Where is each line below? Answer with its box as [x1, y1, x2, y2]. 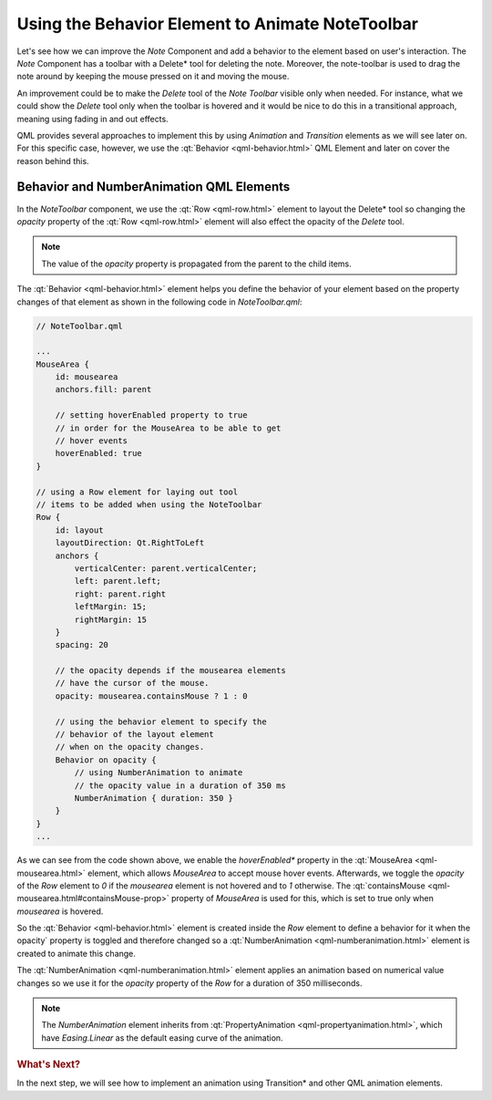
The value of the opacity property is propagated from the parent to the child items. [41, 258, 353, 269]
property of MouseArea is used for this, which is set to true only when [170, 893, 435, 904]
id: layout [55, 524, 104, 535]
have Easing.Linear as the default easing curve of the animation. [41, 1032, 283, 1043]
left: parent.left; [74, 576, 161, 586]
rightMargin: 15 [74, 614, 148, 625]
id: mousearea [55, 372, 118, 382]
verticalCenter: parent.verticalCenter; [74, 563, 258, 574]
